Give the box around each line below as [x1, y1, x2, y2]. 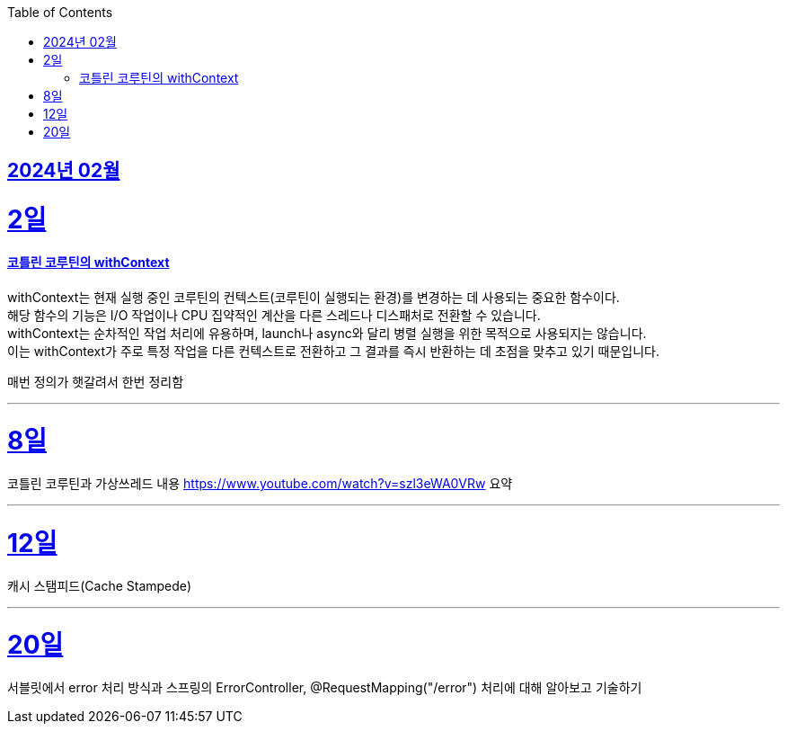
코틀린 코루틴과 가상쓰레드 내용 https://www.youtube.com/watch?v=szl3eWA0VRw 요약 [7, 476, 513, 492]
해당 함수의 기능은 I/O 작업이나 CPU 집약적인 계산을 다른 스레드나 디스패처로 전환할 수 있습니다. [7, 307, 541, 323]
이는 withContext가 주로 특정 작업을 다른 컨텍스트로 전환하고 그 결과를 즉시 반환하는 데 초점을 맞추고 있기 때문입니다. [7, 343, 660, 359]
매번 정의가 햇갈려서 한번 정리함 [7, 373, 184, 389]
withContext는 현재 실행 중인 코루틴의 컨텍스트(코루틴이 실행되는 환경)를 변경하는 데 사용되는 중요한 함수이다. [7, 289, 620, 305]
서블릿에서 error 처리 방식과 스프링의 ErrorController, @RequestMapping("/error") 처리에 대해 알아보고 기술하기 [7, 680, 642, 696]
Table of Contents [7, 4, 113, 20]
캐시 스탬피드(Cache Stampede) [7, 577, 192, 593]
